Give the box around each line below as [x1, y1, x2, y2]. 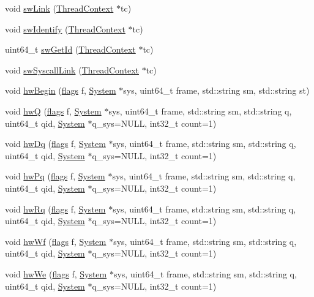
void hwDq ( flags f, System [5, 137, 106, 150]
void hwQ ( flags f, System [5, 104, 102, 117]
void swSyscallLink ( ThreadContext [5, 63, 139, 76]
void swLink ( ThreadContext [5, 2, 114, 14]
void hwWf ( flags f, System [5, 235, 107, 247]
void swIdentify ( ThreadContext [5, 22, 125, 35]
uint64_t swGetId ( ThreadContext [5, 43, 136, 56]
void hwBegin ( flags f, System [5, 84, 116, 97]
